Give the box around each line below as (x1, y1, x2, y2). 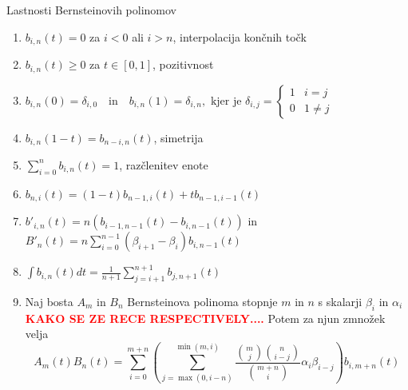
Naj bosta (25, 293, 73, 309)
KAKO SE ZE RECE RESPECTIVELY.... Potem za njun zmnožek (25, 309, 386, 326)
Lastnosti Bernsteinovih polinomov (6, 2, 177, 18)
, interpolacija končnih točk (172, 28, 307, 45)
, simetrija (153, 129, 204, 145)
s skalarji (318, 293, 362, 309)
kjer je (210, 95, 242, 107)
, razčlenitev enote (119, 156, 208, 173)
